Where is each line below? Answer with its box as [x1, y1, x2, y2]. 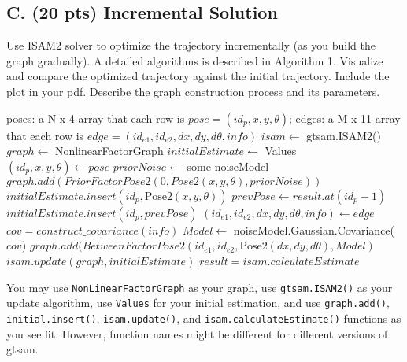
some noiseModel [187, 157, 269, 174]
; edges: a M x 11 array [289, 109, 401, 126]
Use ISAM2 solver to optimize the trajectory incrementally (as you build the [6, 37, 376, 54]
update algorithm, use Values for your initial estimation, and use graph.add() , [6, 294, 390, 311]
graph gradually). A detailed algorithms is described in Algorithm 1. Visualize [6, 52, 383, 68]
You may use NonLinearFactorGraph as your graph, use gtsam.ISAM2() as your [6, 279, 393, 295]
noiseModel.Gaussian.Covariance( [233, 221, 395, 238]
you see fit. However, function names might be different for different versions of [6, 325, 388, 342]
